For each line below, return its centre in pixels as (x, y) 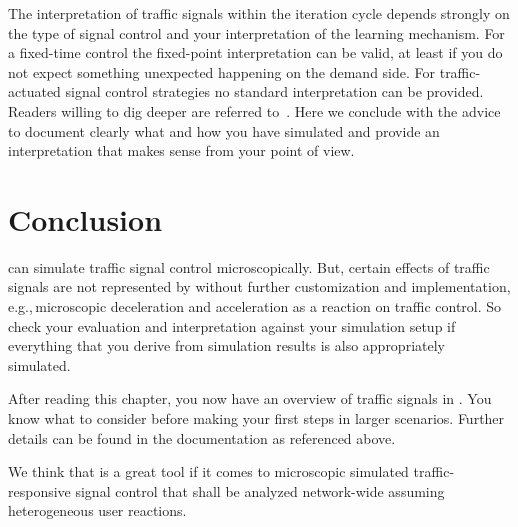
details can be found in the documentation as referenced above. (202, 437)
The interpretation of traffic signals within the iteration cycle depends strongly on (259, 13)
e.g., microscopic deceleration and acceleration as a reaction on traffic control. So (255, 306)
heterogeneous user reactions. (97, 510)
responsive (39, 490)
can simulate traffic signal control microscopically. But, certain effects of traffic (249, 266)
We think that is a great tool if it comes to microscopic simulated (208, 471)
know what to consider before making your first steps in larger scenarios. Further (256, 418)
